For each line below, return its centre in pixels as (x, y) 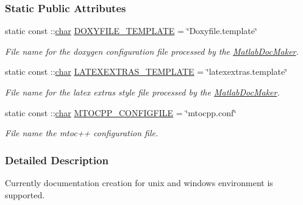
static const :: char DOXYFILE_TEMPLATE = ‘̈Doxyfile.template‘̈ (131, 31)
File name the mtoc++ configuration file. (82, 133)
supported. (25, 194)
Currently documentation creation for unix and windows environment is (139, 182)
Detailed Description (57, 160)
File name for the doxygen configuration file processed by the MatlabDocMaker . (152, 51)
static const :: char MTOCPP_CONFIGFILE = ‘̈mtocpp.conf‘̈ (121, 112)
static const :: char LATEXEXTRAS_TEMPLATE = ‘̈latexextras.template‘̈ (146, 71)
